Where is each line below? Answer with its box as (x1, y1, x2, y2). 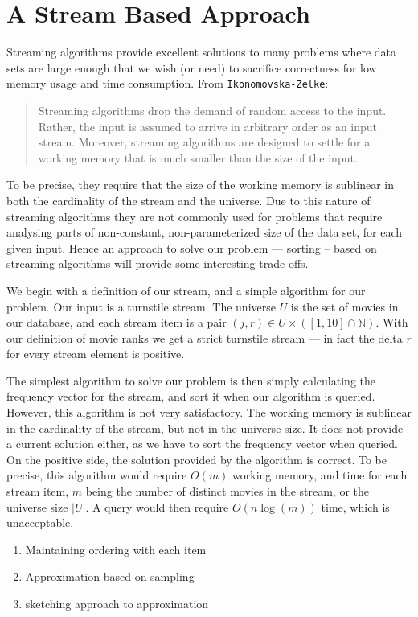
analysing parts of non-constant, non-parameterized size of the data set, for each (6, 224, 403, 241)
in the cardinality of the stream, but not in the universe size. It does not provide (6, 419, 404, 436)
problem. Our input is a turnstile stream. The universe (6, 298, 276, 315)
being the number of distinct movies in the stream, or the (85, 483, 370, 500)
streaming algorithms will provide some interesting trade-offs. (6, 255, 309, 272)
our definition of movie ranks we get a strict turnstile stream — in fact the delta (6, 329, 403, 346)
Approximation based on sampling (25, 568, 195, 585)
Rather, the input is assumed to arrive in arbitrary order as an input (38, 117, 378, 134)
